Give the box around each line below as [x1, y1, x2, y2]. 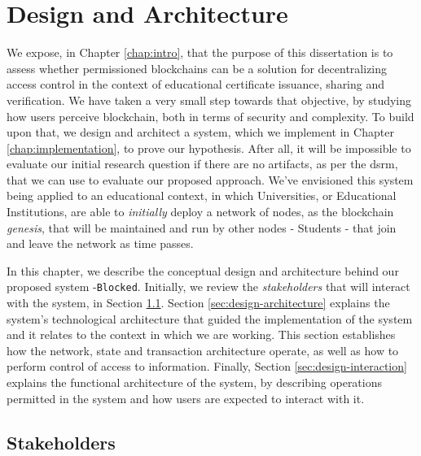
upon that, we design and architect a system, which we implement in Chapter [7, 124, 394, 141]
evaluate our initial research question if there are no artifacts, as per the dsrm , [7, 155, 398, 172]
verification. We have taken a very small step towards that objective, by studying [7, 91, 412, 108]
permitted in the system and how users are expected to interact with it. [7, 389, 365, 406]
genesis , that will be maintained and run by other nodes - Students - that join [7, 219, 397, 236]
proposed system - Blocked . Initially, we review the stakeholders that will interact [7, 278, 410, 295]
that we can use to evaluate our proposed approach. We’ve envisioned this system [7, 171, 414, 188]
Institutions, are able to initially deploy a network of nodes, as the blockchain [7, 203, 394, 220]
